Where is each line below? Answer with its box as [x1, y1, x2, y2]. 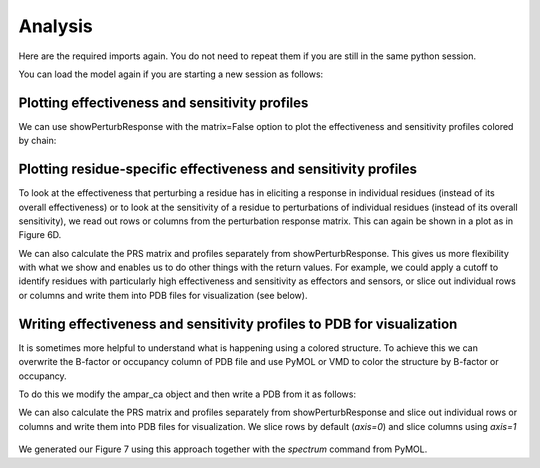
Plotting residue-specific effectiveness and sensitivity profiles [18, 161, 418, 178]
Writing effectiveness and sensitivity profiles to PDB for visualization [18, 315, 458, 332]
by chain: [18, 135, 57, 147]
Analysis [18, 15, 94, 37]
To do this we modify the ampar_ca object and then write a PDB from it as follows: [18, 388, 357, 400]
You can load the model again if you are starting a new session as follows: [18, 68, 324, 80]
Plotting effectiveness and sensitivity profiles [18, 94, 309, 111]
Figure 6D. [18, 229, 62, 241]
